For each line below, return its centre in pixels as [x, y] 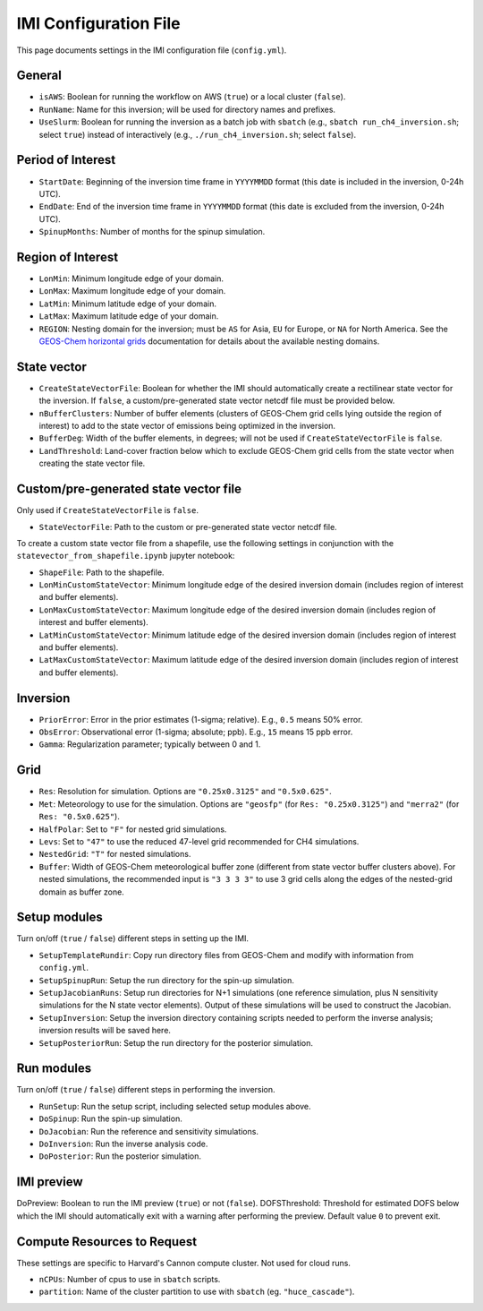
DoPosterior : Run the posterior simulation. [120, 1156]
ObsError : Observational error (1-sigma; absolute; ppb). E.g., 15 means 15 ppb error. [196, 732]
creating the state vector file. [92, 463]
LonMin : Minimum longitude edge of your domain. [131, 278]
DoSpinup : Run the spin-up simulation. [110, 1118]
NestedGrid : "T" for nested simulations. [115, 854]
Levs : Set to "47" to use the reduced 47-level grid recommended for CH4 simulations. [199, 841]
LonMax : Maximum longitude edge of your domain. [132, 291]
